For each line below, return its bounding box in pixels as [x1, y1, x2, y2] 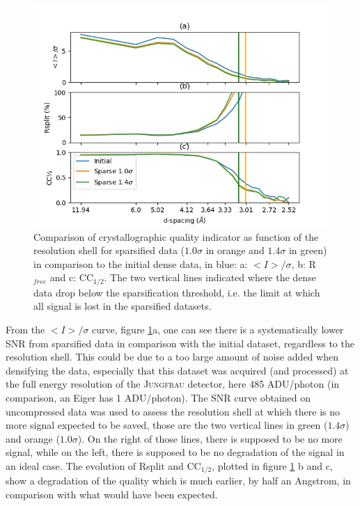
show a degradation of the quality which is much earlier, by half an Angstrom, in [6, 473, 351, 488]
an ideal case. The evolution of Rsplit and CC [6, 458, 201, 473]
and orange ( [6, 431, 60, 445]
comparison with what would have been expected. [6, 487, 218, 501]
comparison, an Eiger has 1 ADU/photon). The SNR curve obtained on [6, 390, 311, 404]
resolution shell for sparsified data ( [33, 243, 185, 258]
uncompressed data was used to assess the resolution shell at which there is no [6, 404, 341, 418]
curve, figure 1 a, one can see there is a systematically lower [92, 322, 344, 337]
